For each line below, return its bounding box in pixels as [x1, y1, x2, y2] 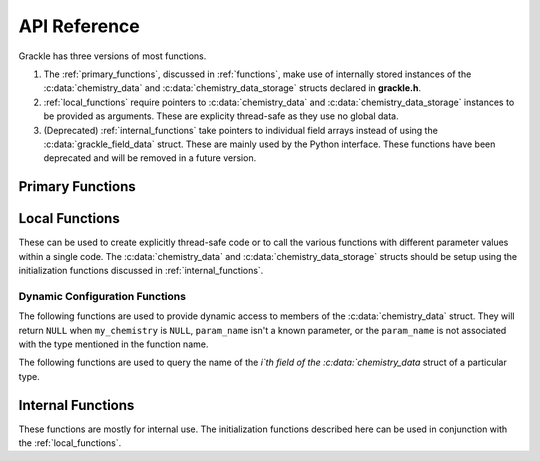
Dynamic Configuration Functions [18, 289, 187, 303]
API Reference [18, 15, 140, 37]
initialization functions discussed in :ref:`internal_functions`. [18, 264, 264, 276]
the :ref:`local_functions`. [18, 436, 122, 449]
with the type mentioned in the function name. [18, 338, 209, 350]
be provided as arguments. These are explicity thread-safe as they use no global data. [43, 110, 399, 122]
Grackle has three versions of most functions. [18, 50, 207, 62]
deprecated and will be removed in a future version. [43, 152, 257, 164]
